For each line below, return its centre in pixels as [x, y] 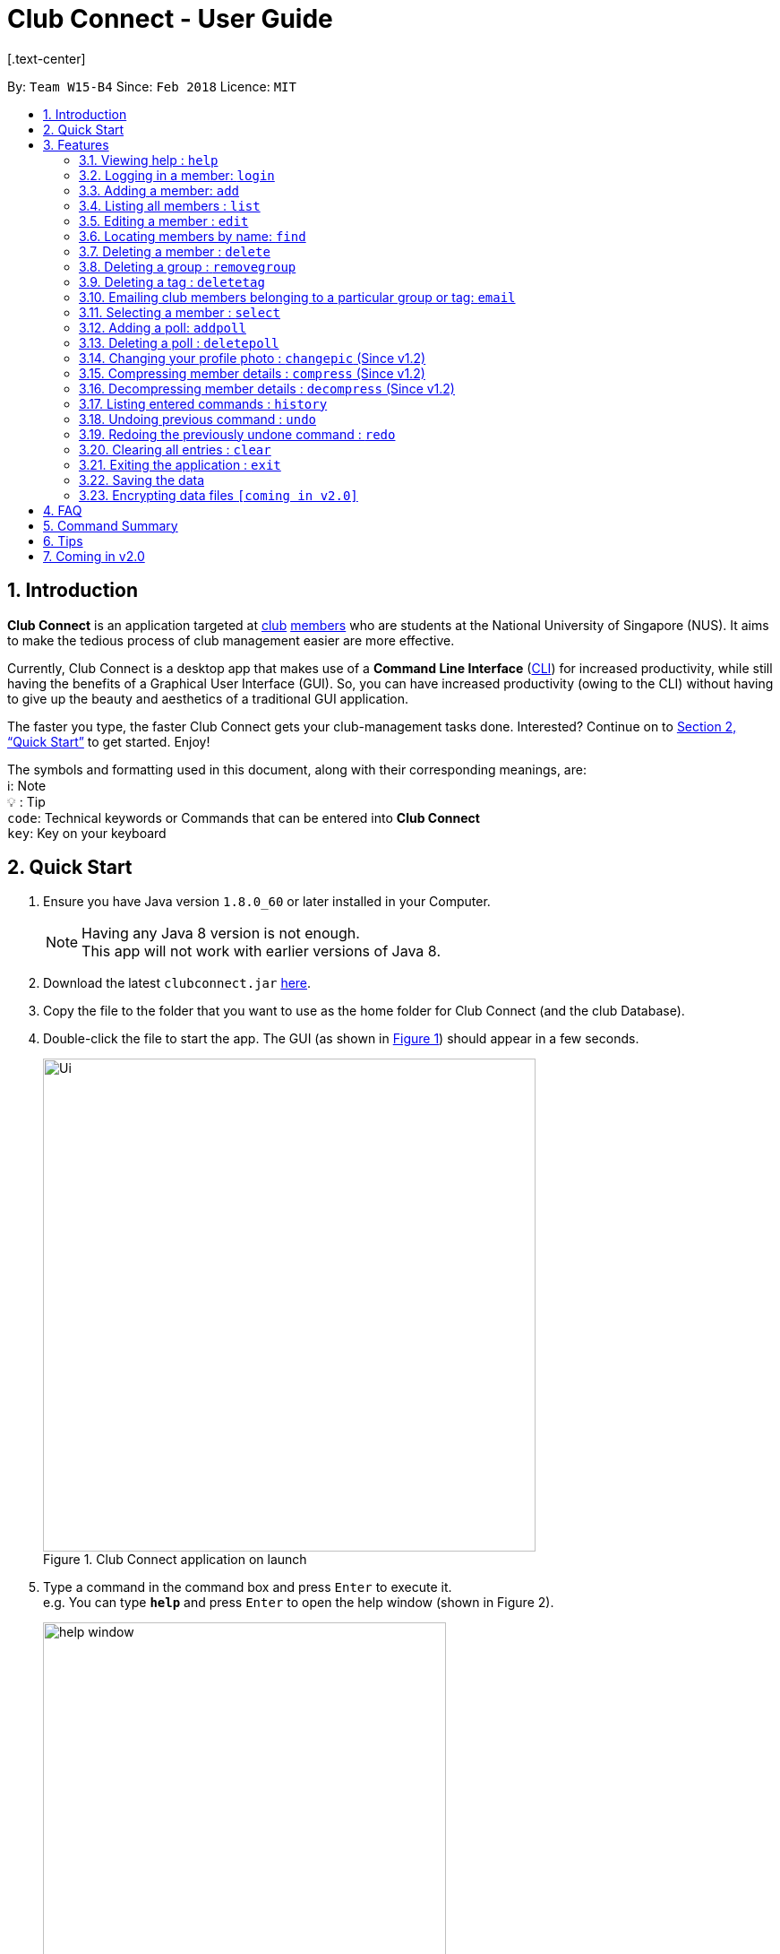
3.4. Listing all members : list [170, 205]
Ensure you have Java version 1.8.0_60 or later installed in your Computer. [267, 902]
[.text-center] [47, 58]
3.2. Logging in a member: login [177, 175]
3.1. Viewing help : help [149, 160]
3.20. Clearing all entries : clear [175, 449]
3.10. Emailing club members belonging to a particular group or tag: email [297, 297]
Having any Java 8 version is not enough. [221, 934]
